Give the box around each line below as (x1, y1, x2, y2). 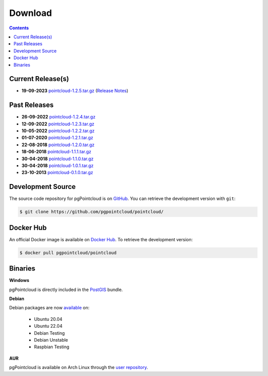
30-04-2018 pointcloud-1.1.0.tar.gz (21, 156, 94, 162)
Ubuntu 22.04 (34, 323, 63, 329)
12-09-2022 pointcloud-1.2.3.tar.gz (21, 121, 94, 127)
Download (9, 7, 52, 18)
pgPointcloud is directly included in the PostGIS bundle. (9, 286, 123, 292)
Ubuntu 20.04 (34, 316, 63, 322)
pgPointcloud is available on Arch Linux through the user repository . (9, 365, 148, 371)
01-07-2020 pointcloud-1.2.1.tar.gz (21, 135, 94, 141)
